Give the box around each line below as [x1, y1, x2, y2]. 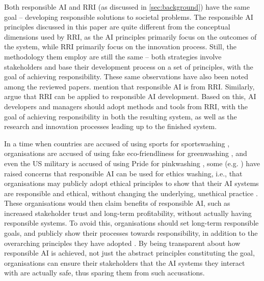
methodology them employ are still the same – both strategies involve [4, 51, 222, 61]
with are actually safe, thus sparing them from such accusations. [4, 267, 205, 278]
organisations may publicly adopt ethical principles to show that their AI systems [4, 178, 259, 189]
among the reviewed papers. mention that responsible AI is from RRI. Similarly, [4, 81, 255, 91]
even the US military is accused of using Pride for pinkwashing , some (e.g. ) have [4, 158, 260, 168]
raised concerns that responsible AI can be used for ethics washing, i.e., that [4, 168, 243, 178]
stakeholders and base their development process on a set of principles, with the [4, 61, 253, 72]
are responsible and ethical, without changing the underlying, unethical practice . [4, 188, 258, 198]
